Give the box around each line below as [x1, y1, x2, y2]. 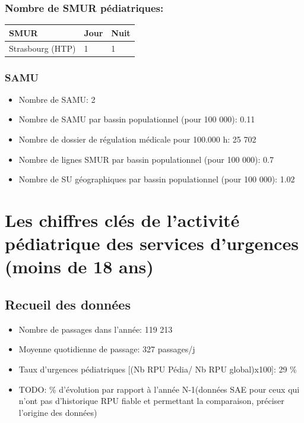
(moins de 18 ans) [5, 254, 154, 279]
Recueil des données [5, 295, 131, 313]
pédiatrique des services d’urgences [5, 231, 299, 255]
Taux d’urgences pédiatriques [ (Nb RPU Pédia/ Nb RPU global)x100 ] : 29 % [18, 362, 297, 375]
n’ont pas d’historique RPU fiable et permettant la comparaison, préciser [18, 394, 284, 407]
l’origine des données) [18, 406, 97, 418]
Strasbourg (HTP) [9, 42, 76, 54]
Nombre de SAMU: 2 [18, 93, 96, 105]
